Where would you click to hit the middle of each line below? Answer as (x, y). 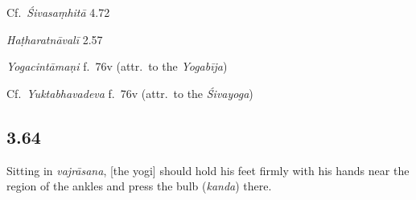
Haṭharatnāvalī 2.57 (55, 39)
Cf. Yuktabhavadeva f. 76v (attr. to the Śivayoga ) (130, 93)
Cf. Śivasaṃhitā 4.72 (58, 12)
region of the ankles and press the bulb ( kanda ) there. (139, 186)
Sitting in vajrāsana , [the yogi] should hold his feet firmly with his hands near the (208, 170)
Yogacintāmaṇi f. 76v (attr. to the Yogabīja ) (117, 66)
